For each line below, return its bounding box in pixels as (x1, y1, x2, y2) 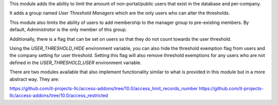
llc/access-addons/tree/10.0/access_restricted (9, 92, 108, 99)
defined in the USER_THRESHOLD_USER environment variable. (9, 59, 142, 66)
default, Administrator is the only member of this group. (9, 27, 127, 33)
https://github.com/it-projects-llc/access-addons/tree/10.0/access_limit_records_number (9, 85, 198, 91)
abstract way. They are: (9, 76, 60, 82)
